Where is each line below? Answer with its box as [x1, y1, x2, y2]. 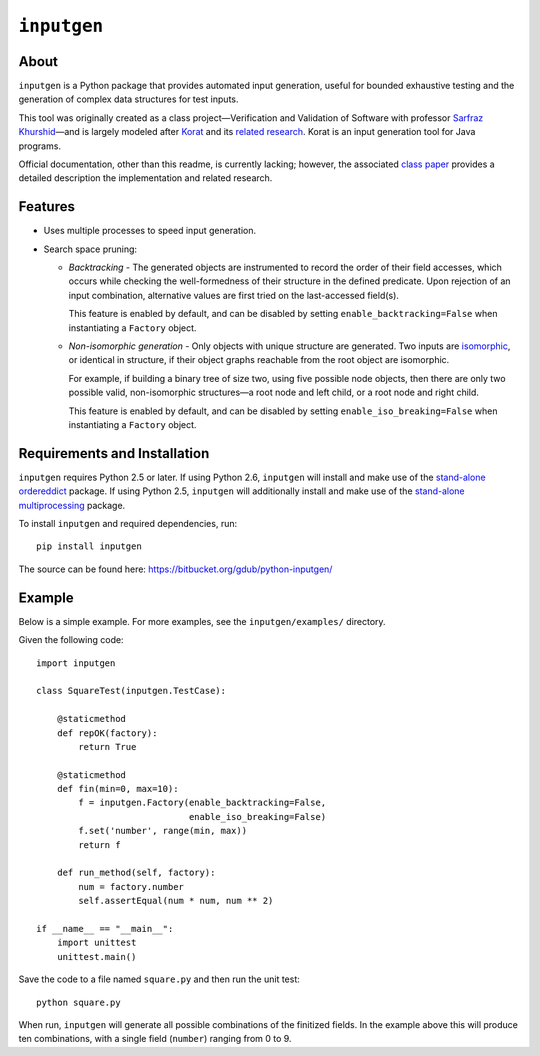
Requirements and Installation [18, 445, 210, 462]
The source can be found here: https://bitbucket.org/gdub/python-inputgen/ [18, 563, 333, 575]
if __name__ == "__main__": [36, 923, 174, 934]
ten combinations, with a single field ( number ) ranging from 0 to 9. [18, 1033, 292, 1045]
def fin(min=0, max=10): [56, 783, 179, 795]
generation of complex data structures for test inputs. [18, 93, 239, 105]
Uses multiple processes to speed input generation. [43, 225, 257, 237]
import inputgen [36, 657, 116, 669]
